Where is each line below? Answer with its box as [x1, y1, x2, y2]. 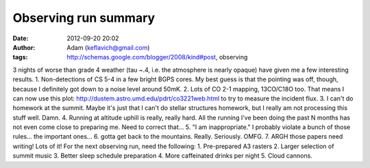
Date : [12, 34, 29, 42]
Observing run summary [12, 10, 156, 25]
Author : [12, 43, 36, 51]
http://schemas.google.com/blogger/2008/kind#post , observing [66, 53, 248, 61]
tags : [12, 53, 28, 61]
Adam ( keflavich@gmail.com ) [66, 43, 150, 51]
